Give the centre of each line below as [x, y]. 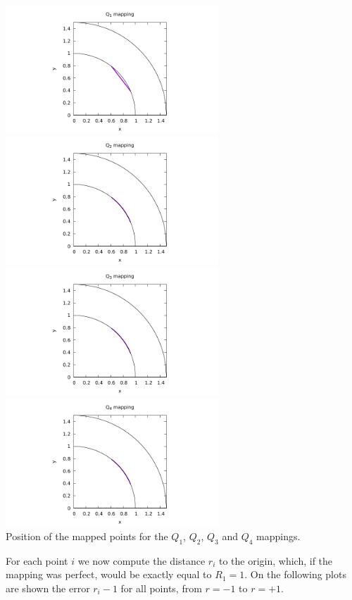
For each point [37, 560]
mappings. [278, 536]
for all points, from [161, 588]
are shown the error [48, 588]
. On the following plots [295, 574]
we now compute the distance [142, 560]
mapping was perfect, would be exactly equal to [109, 574]
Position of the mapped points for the [87, 536]
